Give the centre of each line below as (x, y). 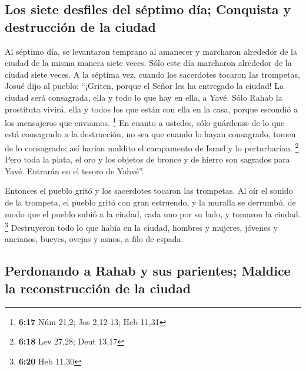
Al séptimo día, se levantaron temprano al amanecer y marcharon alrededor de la (151, 51)
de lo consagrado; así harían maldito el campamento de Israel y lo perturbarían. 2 (152, 147)
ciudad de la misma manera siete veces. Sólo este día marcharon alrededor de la (148, 63)
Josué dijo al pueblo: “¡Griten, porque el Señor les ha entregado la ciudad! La (144, 86)
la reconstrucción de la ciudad (98, 288)
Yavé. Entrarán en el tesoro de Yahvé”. (74, 170)
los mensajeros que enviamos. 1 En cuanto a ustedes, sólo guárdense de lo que (145, 122)
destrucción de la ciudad (80, 26)
